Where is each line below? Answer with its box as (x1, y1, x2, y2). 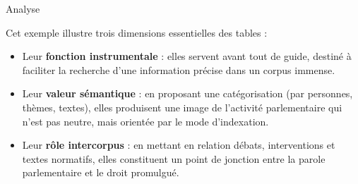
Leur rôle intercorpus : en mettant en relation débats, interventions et (22, 137, 335, 152)
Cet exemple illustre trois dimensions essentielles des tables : (6, 25, 268, 39)
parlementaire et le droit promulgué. (22, 165, 179, 180)
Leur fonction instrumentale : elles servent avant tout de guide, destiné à (22, 49, 352, 63)
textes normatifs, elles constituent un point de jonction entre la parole (22, 151, 326, 166)
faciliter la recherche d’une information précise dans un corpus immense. (22, 62, 335, 77)
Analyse (6, 1, 40, 16)
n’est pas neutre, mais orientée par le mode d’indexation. (22, 114, 269, 128)
